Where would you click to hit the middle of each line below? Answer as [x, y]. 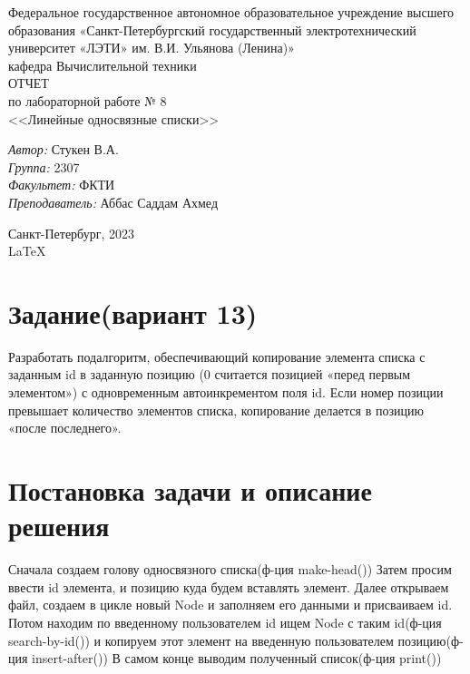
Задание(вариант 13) [133, 313]
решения [59, 526]
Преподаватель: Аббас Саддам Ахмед [113, 202]
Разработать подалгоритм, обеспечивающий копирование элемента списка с [217, 356]
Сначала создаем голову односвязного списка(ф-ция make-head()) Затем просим [230, 569]
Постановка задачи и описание [190, 490]
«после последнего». [65, 428]
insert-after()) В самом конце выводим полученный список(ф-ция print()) [237, 658]
